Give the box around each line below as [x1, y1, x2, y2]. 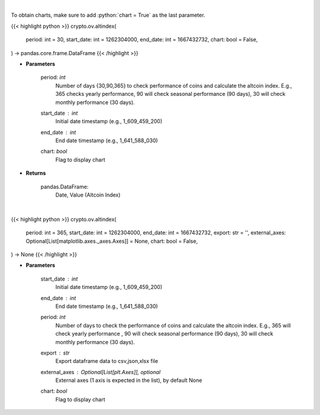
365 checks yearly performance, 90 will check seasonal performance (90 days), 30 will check [55, 91, 286, 98]
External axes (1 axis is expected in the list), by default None [55, 377, 203, 384]
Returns [25, 169, 46, 177]
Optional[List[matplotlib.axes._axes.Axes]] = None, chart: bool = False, [25, 237, 198, 245]
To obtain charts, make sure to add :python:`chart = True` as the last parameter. [11, 12, 206, 19]
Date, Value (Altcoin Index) [55, 191, 121, 198]
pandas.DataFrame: [40, 183, 89, 190]
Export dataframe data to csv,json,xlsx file [55, 358, 158, 365]
